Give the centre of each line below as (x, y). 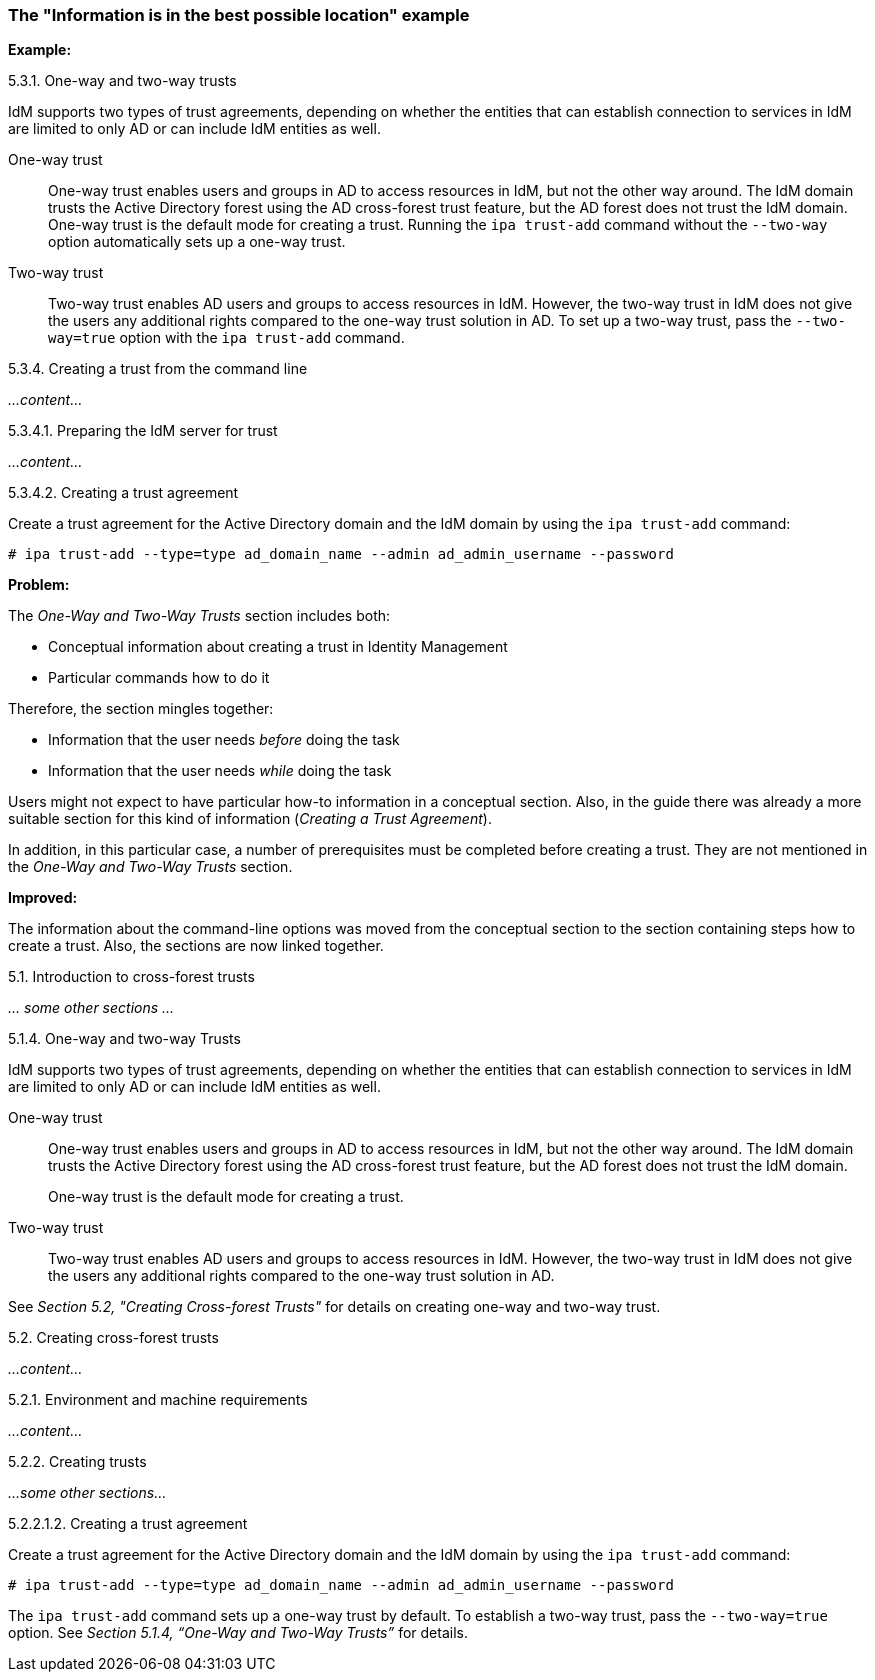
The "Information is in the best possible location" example (239, 15)
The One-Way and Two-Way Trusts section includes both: (199, 616)
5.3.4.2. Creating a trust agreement (123, 493)
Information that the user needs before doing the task (224, 740)
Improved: (43, 898)
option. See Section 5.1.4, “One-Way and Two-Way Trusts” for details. (238, 1633)
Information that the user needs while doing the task (220, 771)
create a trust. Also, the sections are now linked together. (196, 946)
